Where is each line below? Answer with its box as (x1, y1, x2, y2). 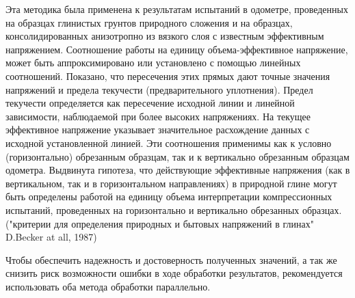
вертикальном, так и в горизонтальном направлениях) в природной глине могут (5, 176, 337, 190)
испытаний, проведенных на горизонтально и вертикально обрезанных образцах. (5, 202, 342, 217)
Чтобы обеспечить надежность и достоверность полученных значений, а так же (5, 252, 337, 267)
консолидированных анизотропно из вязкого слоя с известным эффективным (5, 29, 324, 43)
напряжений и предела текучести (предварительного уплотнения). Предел (5, 82, 313, 96)
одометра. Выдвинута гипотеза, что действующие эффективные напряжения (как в (5, 163, 350, 177)
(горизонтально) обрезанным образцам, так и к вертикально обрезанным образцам (5, 149, 350, 163)
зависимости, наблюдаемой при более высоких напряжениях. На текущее (5, 109, 311, 123)
